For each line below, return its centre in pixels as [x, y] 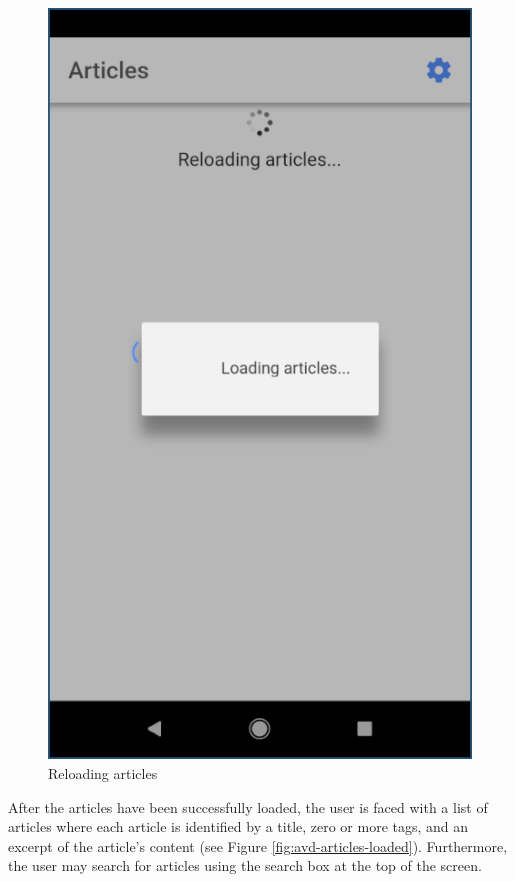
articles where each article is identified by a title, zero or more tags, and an [238, 826]
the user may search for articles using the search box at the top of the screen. [245, 865]
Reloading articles [103, 772]
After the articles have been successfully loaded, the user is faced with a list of [248, 806]
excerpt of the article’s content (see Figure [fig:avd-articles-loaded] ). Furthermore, [258, 845]
